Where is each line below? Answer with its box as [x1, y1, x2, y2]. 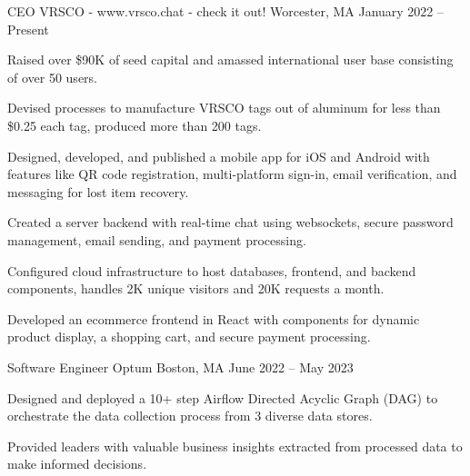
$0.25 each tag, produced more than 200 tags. [7, 115, 262, 134]
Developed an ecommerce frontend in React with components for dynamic [7, 309, 420, 328]
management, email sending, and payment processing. [7, 230, 306, 249]
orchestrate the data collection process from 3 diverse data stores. [7, 406, 373, 425]
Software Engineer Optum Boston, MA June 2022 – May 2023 [7, 357, 354, 376]
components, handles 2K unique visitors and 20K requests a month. [7, 279, 385, 298]
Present [7, 19, 49, 38]
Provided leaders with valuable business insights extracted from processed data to [7, 436, 463, 455]
